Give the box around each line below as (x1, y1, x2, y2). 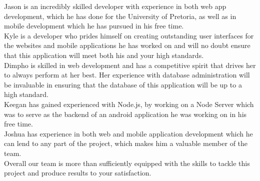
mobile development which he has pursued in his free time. (4, 20, 184, 31)
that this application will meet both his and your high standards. (4, 49, 204, 60)
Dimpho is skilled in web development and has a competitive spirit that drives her (4, 59, 256, 70)
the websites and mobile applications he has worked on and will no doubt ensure (4, 40, 250, 50)
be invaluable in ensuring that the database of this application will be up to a (4, 79, 242, 89)
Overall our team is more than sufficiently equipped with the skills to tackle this (4, 157, 250, 168)
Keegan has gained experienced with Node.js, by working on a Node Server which (4, 98, 254, 109)
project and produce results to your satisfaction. (4, 167, 151, 178)
